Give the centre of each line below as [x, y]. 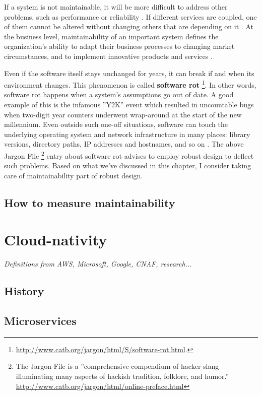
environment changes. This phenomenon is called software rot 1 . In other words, [130, 84]
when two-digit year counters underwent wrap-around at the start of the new [123, 114]
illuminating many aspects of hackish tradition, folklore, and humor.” [122, 376]
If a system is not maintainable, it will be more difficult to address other [116, 7]
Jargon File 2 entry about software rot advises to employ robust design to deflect [129, 155]
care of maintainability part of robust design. [74, 175]
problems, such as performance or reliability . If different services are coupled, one [130, 16]
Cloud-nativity [56, 240]
